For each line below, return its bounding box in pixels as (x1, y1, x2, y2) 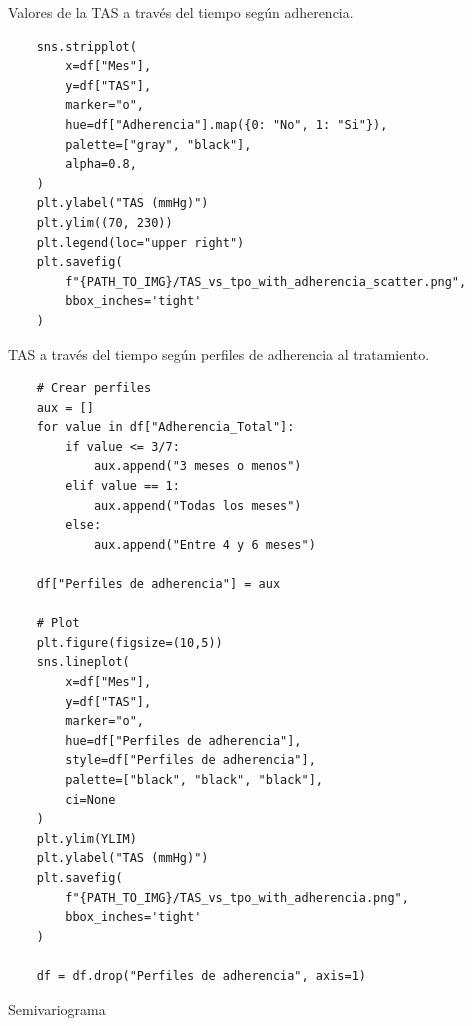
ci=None (65, 792, 116, 807)
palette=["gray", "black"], (65, 137, 252, 152)
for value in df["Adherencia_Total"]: (36, 420, 295, 435)
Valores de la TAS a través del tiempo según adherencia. (8, 2, 354, 22)
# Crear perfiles (36, 381, 152, 396)
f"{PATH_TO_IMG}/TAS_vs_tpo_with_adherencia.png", (65, 890, 409, 905)
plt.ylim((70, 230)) (36, 215, 173, 230)
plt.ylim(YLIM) (36, 831, 137, 846)
